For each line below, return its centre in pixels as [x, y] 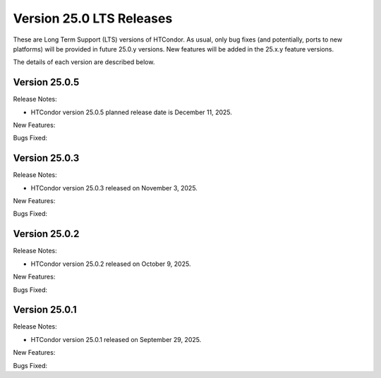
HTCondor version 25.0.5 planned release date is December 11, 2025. [132, 112]
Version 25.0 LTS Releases [93, 18]
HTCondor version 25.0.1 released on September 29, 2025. [116, 339]
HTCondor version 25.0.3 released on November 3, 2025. [114, 188]
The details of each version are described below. [84, 62]
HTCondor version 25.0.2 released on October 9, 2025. [111, 264]
